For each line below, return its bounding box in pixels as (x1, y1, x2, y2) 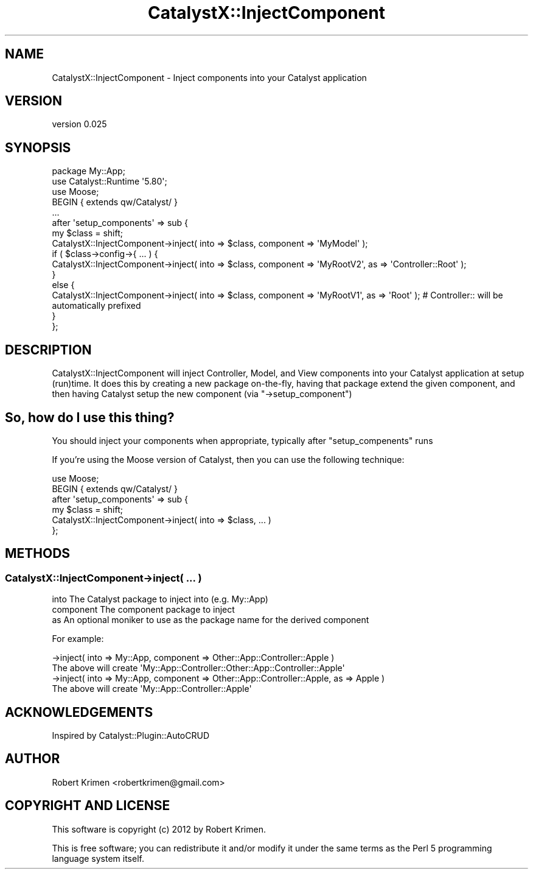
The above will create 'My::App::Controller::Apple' (52, 683, 252, 694)
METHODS (5, 546, 71, 562)
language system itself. (52, 853, 144, 864)
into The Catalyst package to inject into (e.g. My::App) (52, 594, 268, 605)
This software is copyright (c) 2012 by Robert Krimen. (52, 823, 266, 834)
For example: (52, 633, 104, 644)
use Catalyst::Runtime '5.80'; (52, 176, 167, 187)
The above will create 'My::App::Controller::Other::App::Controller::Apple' (52, 663, 345, 674)
